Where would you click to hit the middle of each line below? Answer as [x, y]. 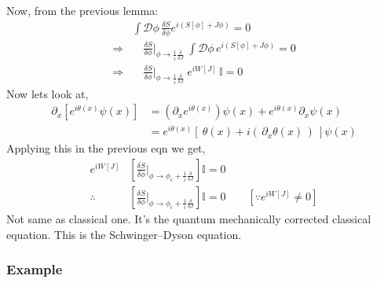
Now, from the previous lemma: [82, 10]
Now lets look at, [48, 93]
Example [35, 269]
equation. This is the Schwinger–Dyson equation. [124, 234]
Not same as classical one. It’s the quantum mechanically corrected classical [189, 219]
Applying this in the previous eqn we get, [106, 148]
